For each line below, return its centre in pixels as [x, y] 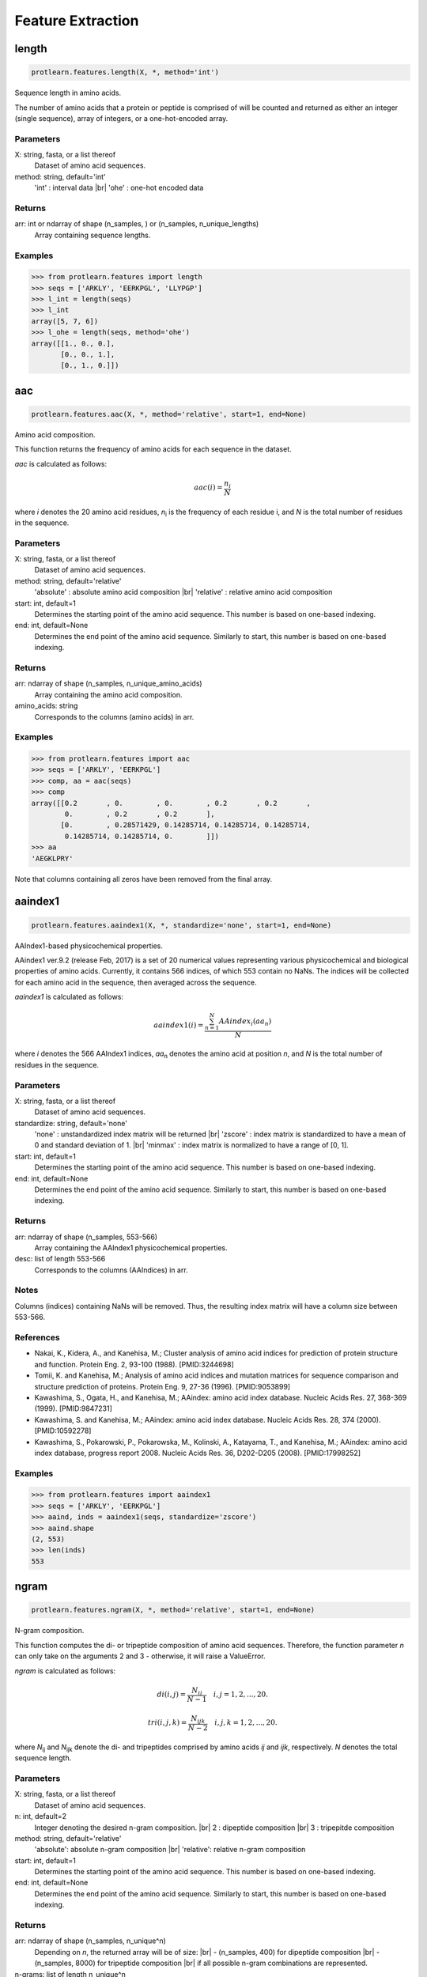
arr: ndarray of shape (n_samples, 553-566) [86, 1237]
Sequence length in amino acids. [68, 93]
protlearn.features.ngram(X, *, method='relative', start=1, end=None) [173, 1610]
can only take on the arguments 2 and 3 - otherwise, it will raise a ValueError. [140, 1656]
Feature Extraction [77, 21]
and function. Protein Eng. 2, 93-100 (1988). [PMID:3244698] [134, 1364]
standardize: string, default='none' [71, 1123]
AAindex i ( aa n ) [245, 1023]
